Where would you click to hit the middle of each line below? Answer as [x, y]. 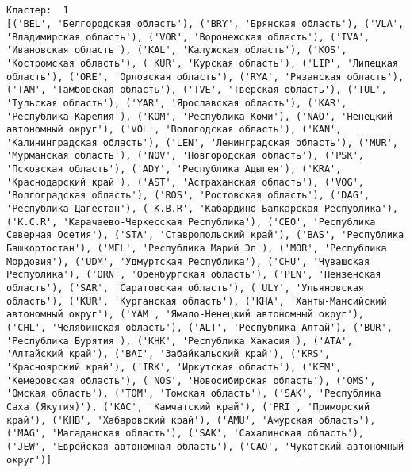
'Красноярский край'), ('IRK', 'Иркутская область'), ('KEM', [174, 367]
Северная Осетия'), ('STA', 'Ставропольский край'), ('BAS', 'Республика [205, 235]
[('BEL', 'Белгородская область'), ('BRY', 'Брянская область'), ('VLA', [205, 23]
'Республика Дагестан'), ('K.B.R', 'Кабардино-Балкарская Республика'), [202, 209]
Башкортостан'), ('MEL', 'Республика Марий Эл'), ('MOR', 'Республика [197, 249]
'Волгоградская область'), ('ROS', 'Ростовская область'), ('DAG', [188, 196]
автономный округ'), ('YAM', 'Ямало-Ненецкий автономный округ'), [186, 315]
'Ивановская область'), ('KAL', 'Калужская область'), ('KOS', [177, 50]
